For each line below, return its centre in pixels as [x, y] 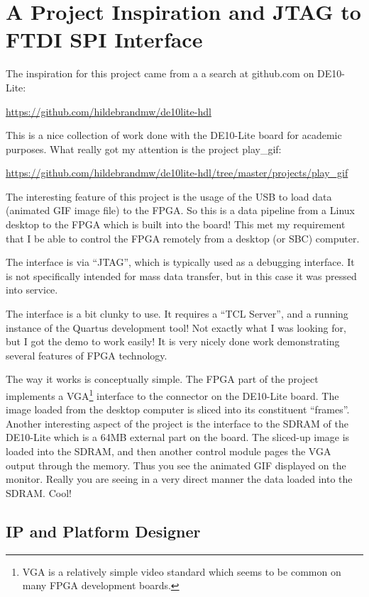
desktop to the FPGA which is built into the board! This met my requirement [176, 224]
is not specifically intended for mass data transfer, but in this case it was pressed [181, 275]
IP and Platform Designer [103, 531]
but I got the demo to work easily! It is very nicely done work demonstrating [173, 341]
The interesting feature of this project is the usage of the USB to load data [169, 196]
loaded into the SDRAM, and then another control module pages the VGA [169, 451]
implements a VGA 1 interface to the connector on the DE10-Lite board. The [172, 395]
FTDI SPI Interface [104, 39]
